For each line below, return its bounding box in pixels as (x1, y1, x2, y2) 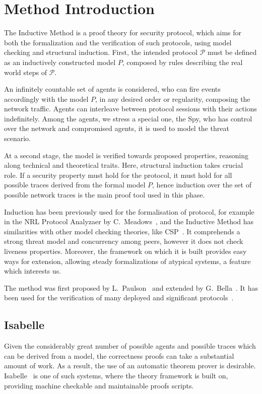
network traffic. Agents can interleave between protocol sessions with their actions (4, 103, 257, 114)
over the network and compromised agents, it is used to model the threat (4, 123, 229, 134)
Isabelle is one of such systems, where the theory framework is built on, (4, 370, 228, 380)
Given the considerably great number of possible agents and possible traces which (4, 341, 256, 351)
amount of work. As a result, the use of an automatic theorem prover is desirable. (4, 360, 256, 371)
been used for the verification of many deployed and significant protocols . (4, 292, 234, 303)
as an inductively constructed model (4, 56, 116, 67)
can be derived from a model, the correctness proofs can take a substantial (4, 350, 234, 361)
